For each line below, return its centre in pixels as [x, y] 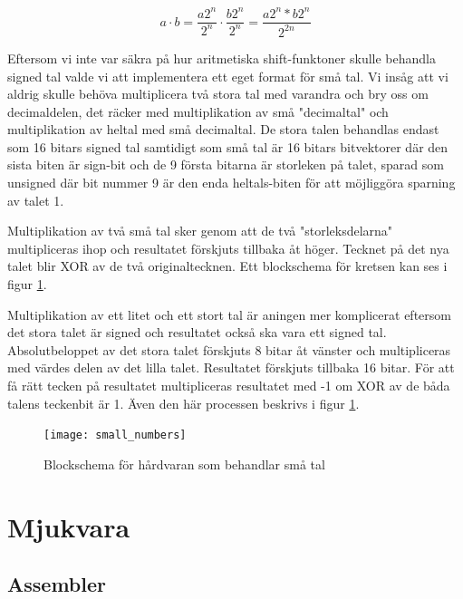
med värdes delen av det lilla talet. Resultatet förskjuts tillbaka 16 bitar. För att [231, 367]
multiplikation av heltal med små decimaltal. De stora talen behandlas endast [223, 129]
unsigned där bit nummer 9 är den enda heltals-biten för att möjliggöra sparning [231, 183]
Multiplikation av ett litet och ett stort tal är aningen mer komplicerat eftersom [229, 314]
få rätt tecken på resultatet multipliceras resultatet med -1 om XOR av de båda [229, 385]
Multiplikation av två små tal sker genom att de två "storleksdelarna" [200, 231]
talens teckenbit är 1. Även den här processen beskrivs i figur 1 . [183, 403]
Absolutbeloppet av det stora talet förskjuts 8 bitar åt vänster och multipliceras [229, 349]
